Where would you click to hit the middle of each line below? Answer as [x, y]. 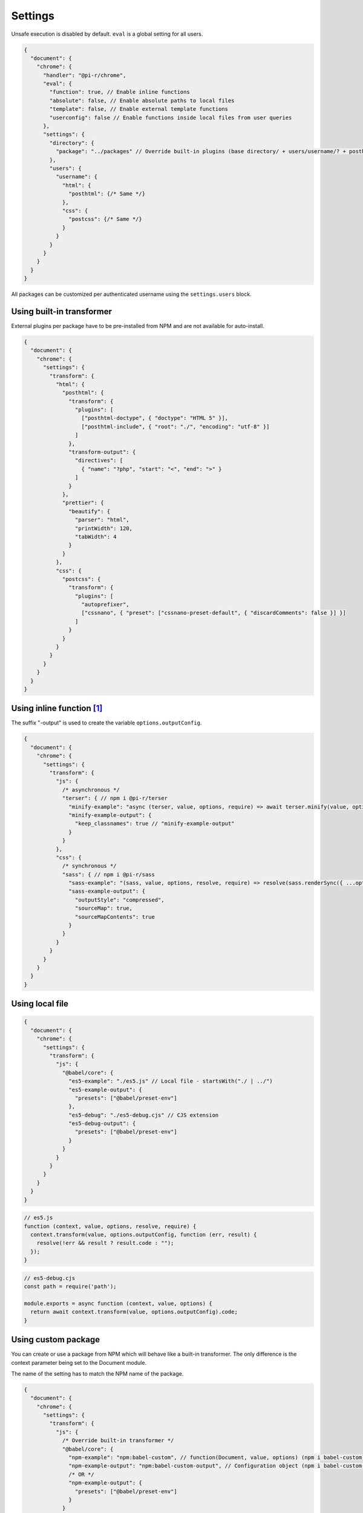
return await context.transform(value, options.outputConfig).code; [134, 1312]
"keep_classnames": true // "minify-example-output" [155, 824]
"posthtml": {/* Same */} [107, 194]
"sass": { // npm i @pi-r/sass [109, 874]
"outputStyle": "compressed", [119, 900]
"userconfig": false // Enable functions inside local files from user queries [171, 117]
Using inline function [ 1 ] [57, 708]
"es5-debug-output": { [102, 1124]
